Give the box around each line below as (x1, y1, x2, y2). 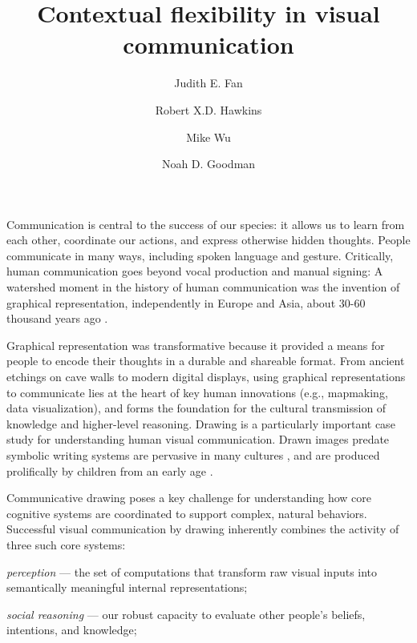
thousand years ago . (6, 310, 108, 327)
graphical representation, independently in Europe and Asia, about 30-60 (6, 294, 366, 311)
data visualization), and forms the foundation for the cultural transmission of (6, 400, 387, 416)
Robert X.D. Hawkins (155, 101, 262, 118)
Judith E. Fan (174, 74, 243, 91)
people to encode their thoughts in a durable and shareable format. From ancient (6, 352, 405, 369)
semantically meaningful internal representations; (6, 579, 248, 596)
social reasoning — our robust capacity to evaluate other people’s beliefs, (6, 605, 366, 622)
